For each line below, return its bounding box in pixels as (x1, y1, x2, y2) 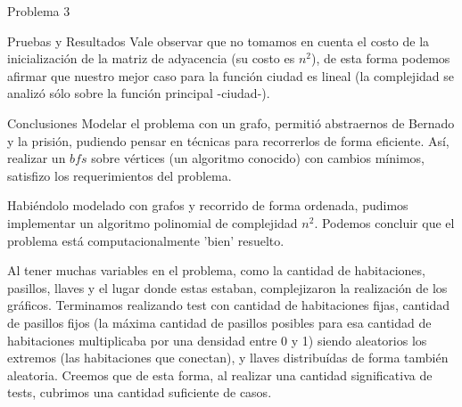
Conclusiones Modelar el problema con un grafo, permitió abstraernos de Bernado (7, 113, 455, 132)
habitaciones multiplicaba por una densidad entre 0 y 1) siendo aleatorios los (7, 330, 427, 349)
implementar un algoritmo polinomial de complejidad (7, 213, 298, 232)
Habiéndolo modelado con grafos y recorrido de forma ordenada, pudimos (7, 196, 408, 215)
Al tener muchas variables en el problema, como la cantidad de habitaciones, (7, 261, 425, 280)
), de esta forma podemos (310, 49, 450, 68)
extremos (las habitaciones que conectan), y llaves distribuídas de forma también (7, 348, 449, 367)
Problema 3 (7, 2, 70, 20)
